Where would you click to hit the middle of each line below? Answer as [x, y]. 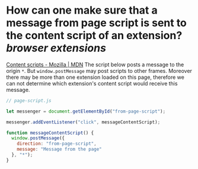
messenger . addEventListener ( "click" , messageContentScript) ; [83, 122]
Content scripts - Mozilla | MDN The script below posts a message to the [95, 64]
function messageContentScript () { [50, 133]
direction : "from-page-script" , [57, 144]
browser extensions [56, 48]
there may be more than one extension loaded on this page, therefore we [95, 77]
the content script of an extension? [94, 36]
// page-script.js [29, 101]
